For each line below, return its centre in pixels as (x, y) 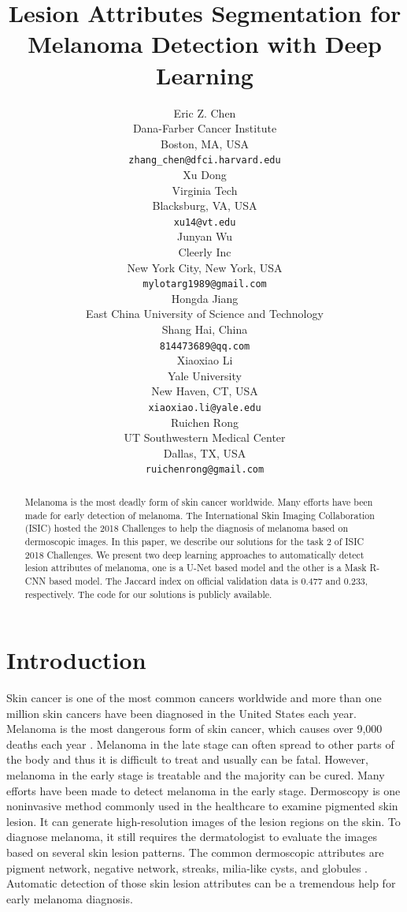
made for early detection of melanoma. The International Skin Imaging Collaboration (200, 515)
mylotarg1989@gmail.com (205, 284)
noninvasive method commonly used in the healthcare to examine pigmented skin (202, 806)
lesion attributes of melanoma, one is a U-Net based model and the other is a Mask (196, 568)
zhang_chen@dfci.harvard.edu (205, 161)
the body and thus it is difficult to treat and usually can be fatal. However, (187, 759)
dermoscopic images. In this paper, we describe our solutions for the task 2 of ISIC (194, 541)
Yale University (205, 375)
